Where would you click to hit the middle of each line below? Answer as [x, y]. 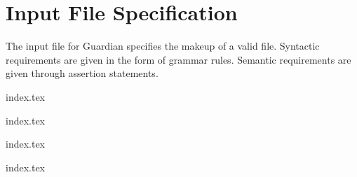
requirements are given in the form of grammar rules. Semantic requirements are [178, 59]
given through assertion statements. [82, 73]
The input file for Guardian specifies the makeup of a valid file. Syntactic [163, 46]
